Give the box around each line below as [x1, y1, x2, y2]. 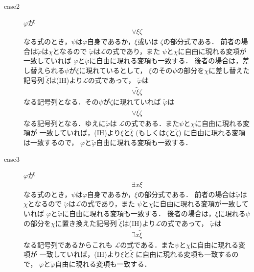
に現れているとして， [79, 65, 147, 75]
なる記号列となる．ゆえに [23, 118, 106, 128]
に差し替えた [208, 65, 250, 75]
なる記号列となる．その [23, 96, 99, 106]
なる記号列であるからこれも [23, 239, 113, 249]
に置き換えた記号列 [55, 218, 117, 228]
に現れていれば [113, 96, 161, 106]
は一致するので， [23, 137, 78, 147]
